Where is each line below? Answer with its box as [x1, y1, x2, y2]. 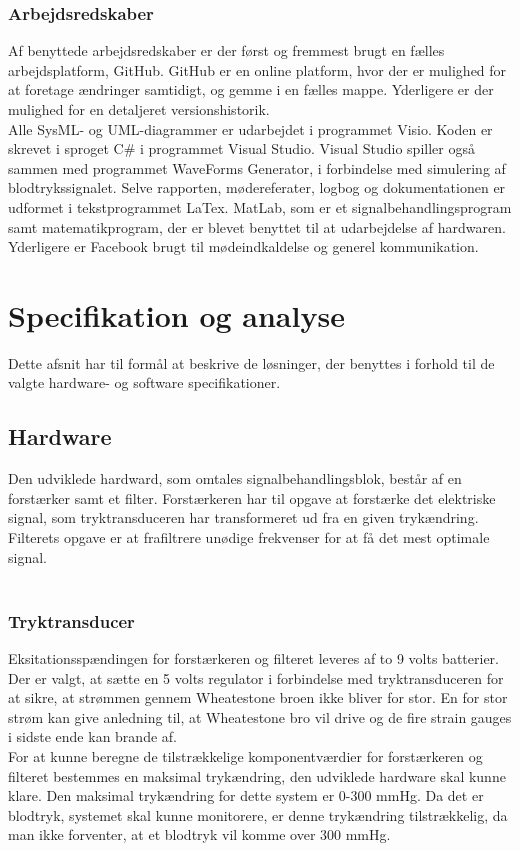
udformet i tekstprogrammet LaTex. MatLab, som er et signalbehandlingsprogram [8, 196, 512, 217]
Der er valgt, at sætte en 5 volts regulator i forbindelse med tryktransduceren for [8, 667, 504, 688]
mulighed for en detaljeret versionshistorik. [8, 99, 270, 119]
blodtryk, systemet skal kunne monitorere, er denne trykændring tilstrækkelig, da [8, 804, 508, 825]
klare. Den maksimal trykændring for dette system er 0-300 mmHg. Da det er [8, 785, 484, 806]
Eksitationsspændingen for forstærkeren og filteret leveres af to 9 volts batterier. [8, 648, 499, 669]
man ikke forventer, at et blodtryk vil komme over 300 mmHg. [8, 824, 391, 845]
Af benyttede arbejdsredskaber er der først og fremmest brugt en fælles [8, 40, 445, 61]
